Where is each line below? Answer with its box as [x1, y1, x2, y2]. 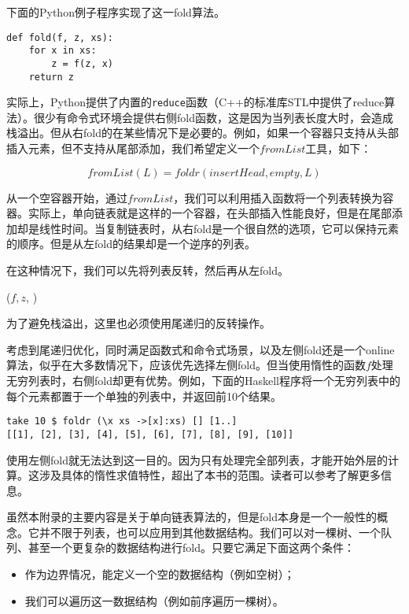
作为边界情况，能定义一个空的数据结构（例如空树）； [24, 566, 295, 583]
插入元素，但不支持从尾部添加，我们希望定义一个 [6, 140, 260, 157]
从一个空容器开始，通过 [6, 189, 127, 205]
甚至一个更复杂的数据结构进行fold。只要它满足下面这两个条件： [28, 539, 355, 556]
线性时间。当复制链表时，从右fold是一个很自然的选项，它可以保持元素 [39, 220, 399, 236]
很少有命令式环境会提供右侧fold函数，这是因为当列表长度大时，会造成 [33, 109, 393, 125]
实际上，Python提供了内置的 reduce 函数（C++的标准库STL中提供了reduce [6, 94, 385, 110]
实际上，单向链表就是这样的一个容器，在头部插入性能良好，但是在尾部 [28, 205, 392, 221]
